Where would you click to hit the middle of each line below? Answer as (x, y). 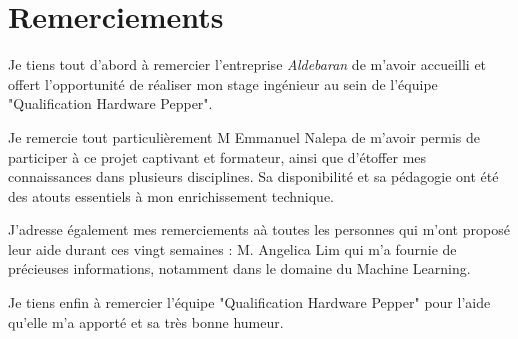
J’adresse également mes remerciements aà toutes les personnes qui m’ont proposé (259, 229)
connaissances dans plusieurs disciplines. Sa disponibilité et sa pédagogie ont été (253, 176)
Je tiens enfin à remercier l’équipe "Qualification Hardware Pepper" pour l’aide (249, 302)
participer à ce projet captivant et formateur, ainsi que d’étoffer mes (217, 156)
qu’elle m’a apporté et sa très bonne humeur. (146, 321)
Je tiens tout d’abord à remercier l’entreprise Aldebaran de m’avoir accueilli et (247, 64)
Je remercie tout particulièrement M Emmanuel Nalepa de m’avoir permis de (244, 136)
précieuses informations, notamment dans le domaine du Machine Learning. (239, 268)
